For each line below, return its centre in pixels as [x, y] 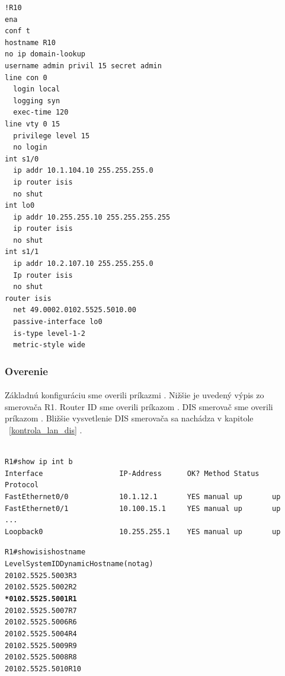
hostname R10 [30, 42]
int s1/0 [22, 159]
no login [30, 147]
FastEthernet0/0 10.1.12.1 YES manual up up [143, 497]
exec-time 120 [41, 112]
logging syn [37, 101]
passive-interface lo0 [58, 322]
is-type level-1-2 [49, 333]
